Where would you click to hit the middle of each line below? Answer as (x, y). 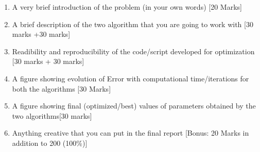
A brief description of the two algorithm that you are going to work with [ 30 (133, 24)
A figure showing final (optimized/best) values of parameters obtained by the (134, 106)
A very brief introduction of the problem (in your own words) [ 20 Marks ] (127, 7)
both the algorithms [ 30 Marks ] (62, 88)
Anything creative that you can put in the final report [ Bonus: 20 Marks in (131, 133)
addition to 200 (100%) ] (50, 143)
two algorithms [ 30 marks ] (52, 115)
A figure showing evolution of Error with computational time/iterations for (131, 78)
